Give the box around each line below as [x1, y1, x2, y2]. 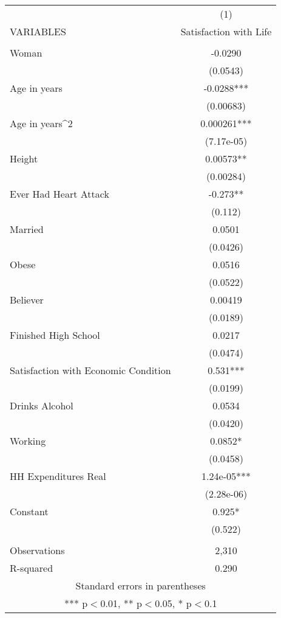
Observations [10, 543, 65, 557]
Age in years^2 [10, 116, 73, 130]
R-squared [10, 561, 53, 575]
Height [10, 151, 38, 165]
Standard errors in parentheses [75, 578, 206, 592]
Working [10, 434, 46, 448]
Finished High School [10, 328, 100, 342]
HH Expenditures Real [10, 469, 106, 483]
